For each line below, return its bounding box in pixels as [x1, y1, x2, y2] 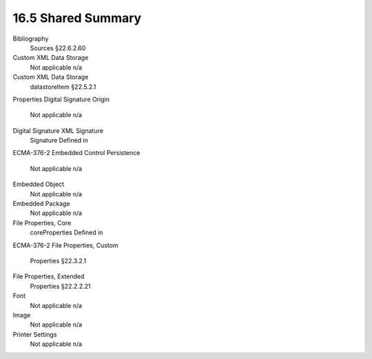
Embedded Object [12, 180, 65, 189]
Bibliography [12, 34, 49, 43]
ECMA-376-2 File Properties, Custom [12, 241, 118, 249]
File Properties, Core [12, 218, 72, 227]
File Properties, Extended [12, 272, 85, 280]
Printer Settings [12, 330, 57, 338]
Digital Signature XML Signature [12, 126, 103, 134]
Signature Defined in [30, 136, 89, 145]
